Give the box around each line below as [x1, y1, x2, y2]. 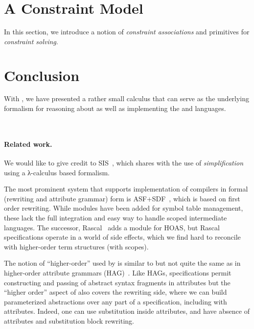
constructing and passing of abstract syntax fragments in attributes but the [4, 277, 231, 287]
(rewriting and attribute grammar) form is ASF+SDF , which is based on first [4, 193, 240, 203]
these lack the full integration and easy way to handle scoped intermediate [4, 212, 227, 222]
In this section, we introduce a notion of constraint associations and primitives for [4, 27, 250, 37]
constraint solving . [4, 36, 58, 46]
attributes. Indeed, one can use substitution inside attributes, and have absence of [4, 306, 250, 316]
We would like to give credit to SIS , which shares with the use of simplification [4, 158, 244, 168]
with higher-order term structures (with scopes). [4, 241, 149, 251]
